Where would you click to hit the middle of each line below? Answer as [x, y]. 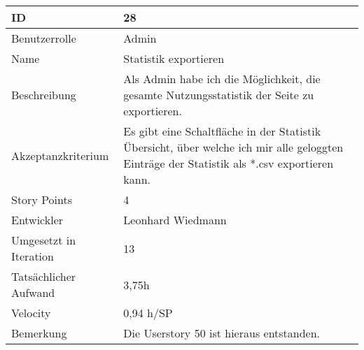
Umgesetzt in [44, 240]
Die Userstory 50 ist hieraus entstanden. [222, 333]
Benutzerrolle [44, 38]
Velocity [31, 313]
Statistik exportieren [174, 58]
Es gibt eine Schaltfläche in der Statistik [222, 131]
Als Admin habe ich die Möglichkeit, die [222, 79]
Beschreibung [44, 95]
